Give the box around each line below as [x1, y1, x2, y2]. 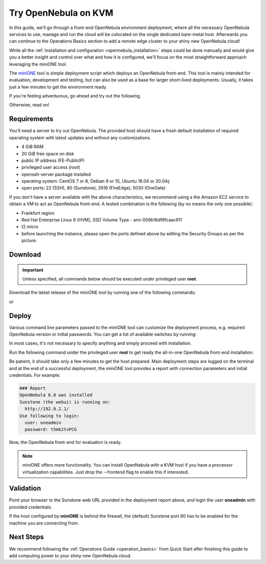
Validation [9, 484, 41, 493]
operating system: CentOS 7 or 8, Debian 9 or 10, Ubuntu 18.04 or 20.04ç [21, 178, 170, 184]
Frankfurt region [21, 210, 55, 216]
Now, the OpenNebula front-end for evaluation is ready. [9, 439, 122, 445]
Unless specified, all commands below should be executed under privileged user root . [22, 276, 198, 282]
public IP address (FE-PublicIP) [21, 157, 85, 163]
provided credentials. [9, 504, 53, 510]
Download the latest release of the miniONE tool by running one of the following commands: [9, 289, 196, 295]
